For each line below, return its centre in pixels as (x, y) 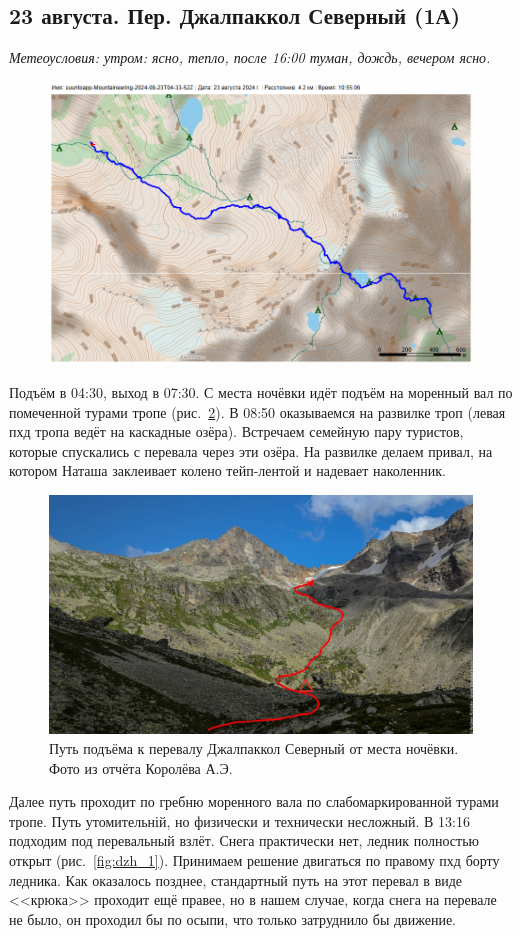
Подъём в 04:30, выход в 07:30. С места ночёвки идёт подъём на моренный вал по (261, 392)
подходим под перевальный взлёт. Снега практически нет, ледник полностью (244, 840)
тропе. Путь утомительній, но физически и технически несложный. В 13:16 (239, 820)
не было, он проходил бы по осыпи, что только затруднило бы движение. (232, 918)
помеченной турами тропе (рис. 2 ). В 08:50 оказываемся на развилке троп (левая (257, 411)
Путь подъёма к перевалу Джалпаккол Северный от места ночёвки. (254, 747)
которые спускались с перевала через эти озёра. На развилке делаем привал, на (251, 450)
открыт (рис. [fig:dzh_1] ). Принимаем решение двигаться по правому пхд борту (254, 859)
